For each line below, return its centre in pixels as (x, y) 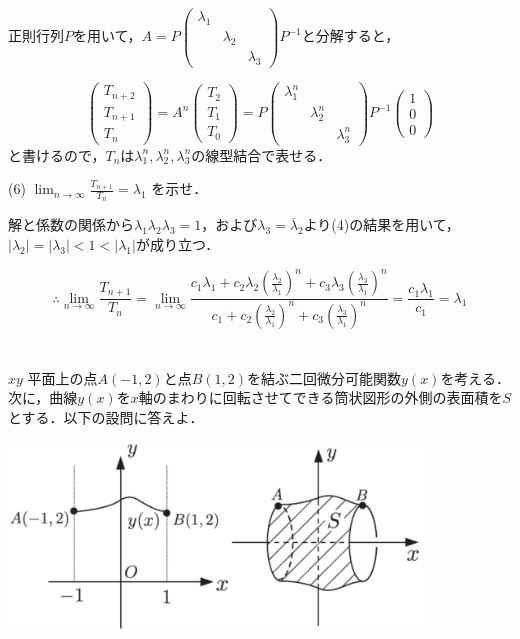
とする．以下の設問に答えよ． (106, 416)
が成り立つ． (177, 244)
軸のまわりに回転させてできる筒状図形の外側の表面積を (320, 397)
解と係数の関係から (71, 224)
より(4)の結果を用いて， (381, 224)
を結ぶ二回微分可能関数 (324, 377)
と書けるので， (57, 154)
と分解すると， (350, 35)
